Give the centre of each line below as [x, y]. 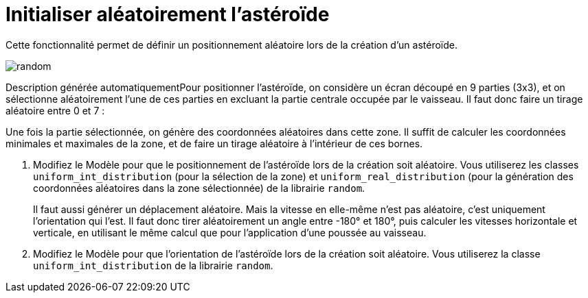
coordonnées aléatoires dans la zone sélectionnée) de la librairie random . [199, 188]
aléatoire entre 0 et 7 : [55, 110]
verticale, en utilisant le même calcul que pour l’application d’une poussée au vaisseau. [230, 232]
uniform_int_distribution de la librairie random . [153, 265]
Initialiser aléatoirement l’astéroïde [168, 14]
